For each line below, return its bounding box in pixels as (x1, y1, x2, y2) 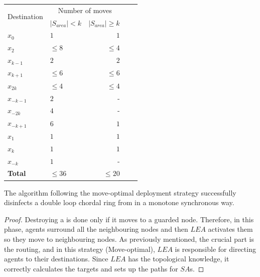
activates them (208, 224, 253, 234)
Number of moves (58, 5, 112, 15)
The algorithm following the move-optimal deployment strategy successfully (4, 187, 236, 198)
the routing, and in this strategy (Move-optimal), (4, 243, 155, 254)
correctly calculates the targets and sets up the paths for (4, 263, 178, 273)
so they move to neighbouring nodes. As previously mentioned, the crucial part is (4, 233, 254, 244)
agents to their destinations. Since (4, 253, 108, 264)
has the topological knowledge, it (128, 253, 229, 264)
